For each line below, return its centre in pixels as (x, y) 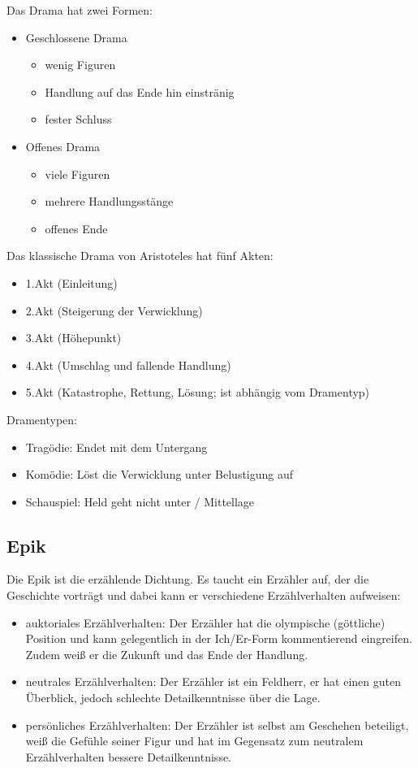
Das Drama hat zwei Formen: (80, 10)
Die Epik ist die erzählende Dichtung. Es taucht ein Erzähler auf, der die (188, 579)
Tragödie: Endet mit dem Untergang (116, 447)
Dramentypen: (42, 419)
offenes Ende (76, 228)
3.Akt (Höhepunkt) (73, 338)
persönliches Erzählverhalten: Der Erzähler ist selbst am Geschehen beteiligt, (217, 725)
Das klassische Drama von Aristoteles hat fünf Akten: (140, 256)
